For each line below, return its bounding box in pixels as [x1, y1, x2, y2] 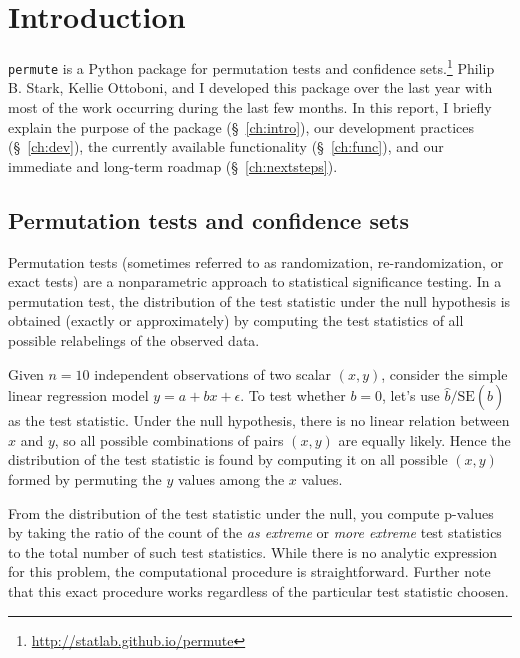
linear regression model [8, 385, 149, 406]
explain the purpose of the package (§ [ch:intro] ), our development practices [8, 116, 475, 137]
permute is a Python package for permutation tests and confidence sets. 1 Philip [8, 55, 495, 78]
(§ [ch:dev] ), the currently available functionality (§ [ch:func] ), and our [8, 136, 444, 157]
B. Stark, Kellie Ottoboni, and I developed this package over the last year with [8, 77, 493, 98]
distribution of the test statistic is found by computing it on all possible [8, 449, 448, 470]
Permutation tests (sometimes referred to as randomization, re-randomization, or [8, 251, 504, 272]
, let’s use [382, 385, 440, 406]
